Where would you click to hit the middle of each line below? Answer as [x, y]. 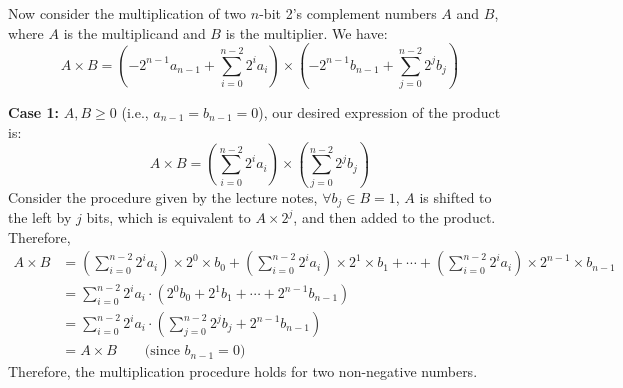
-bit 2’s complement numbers [348, 13]
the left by [40, 217]
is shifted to [455, 196]
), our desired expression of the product [379, 111]
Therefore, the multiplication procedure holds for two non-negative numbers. [243, 371]
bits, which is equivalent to [168, 217]
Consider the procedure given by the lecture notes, [163, 196]
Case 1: [34, 111]
